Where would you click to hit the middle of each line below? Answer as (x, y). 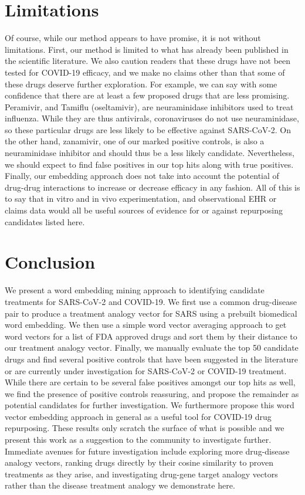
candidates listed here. (45, 221)
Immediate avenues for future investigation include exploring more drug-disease (147, 451)
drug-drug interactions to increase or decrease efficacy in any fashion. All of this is (152, 187)
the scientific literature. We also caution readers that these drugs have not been (148, 61)
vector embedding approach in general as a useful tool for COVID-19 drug (138, 416)
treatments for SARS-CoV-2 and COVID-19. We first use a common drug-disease (151, 301)
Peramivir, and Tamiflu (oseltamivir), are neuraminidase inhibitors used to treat (149, 106)
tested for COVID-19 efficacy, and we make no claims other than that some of (145, 72)
